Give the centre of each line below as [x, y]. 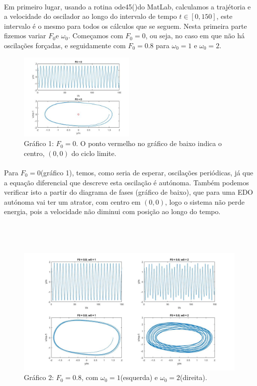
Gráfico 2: [39, 377]
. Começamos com [96, 36]
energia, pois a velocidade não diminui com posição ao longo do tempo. [112, 211]
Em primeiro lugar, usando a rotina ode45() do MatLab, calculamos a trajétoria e [128, 6]
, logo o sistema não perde [205, 201]
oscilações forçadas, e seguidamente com [65, 45]
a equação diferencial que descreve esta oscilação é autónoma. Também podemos [127, 182]
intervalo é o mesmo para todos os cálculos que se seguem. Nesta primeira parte [126, 26]
